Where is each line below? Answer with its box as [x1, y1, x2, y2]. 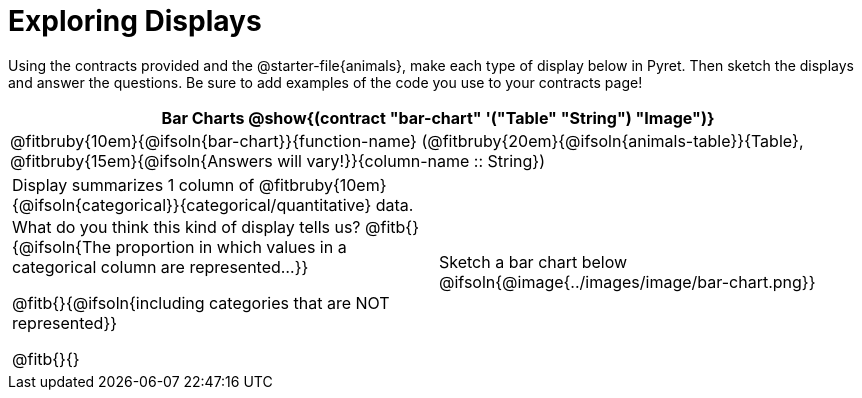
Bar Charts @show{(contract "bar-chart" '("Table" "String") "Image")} [161, 107, 715, 128]
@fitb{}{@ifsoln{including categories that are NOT [12, 292, 390, 313]
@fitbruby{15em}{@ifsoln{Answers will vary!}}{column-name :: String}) [10, 150, 545, 171]
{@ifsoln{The [12, 236, 112, 257]
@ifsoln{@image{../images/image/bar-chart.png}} [439, 271, 816, 292]
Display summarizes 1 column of [12, 174, 255, 195]
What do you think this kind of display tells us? [12, 216, 361, 237]
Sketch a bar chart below [439, 251, 628, 272]
